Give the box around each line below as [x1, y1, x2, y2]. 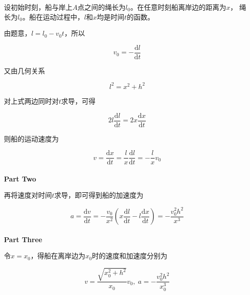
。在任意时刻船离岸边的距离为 [130, 2, 227, 12]
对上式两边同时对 [4, 95, 59, 106]
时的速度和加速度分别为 [92, 250, 168, 261]
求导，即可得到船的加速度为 [54, 190, 144, 200]
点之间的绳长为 [77, 2, 126, 12]
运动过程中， [43, 11, 84, 22]
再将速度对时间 [4, 190, 52, 200]
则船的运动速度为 [4, 133, 59, 143]
